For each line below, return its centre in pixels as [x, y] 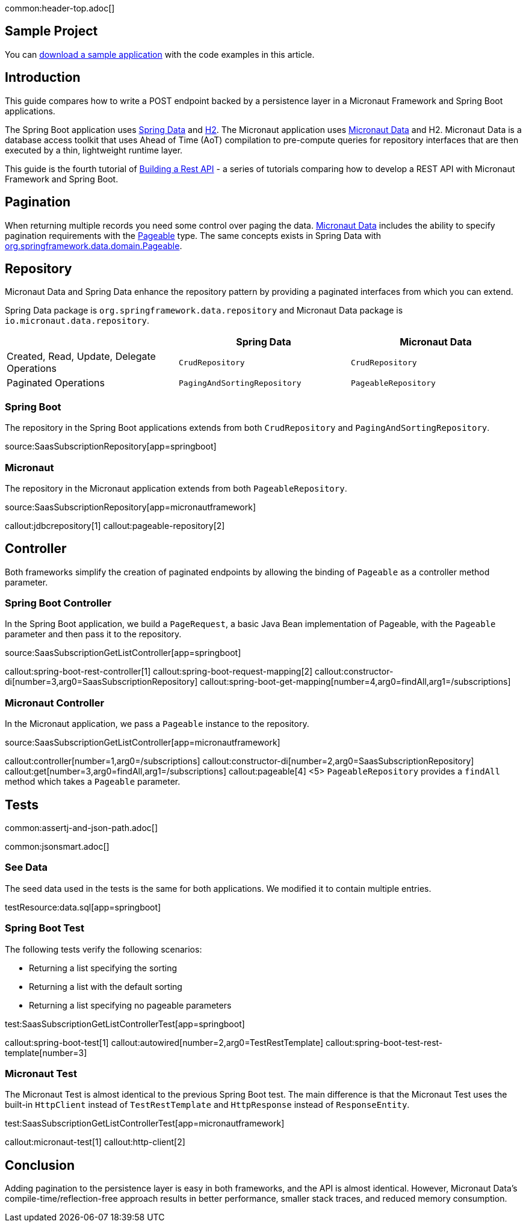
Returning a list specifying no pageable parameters [130, 1005]
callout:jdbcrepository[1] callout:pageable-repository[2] [115, 525]
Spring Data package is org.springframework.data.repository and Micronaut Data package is [204, 311]
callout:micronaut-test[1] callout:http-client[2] [95, 1142]
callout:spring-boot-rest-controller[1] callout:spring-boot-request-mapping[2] [159, 672]
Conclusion [40, 1165]
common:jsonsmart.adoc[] [57, 847]
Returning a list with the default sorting [106, 986]
